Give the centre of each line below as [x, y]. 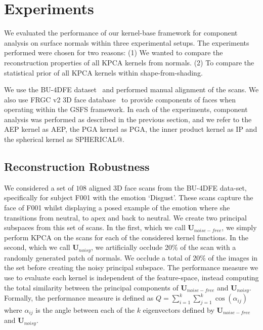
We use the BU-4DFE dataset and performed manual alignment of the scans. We [131, 89]
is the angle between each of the [85, 309]
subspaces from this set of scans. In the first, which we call [95, 227]
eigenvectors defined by [179, 309]
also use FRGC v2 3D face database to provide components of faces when [120, 99]
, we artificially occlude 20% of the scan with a [164, 247]
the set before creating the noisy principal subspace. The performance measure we [131, 267]
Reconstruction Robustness [77, 167]
